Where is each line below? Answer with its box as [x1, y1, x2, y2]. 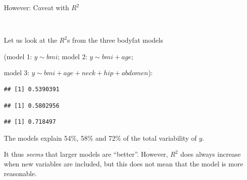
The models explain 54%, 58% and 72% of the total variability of [4, 132, 197, 143]
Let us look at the [4, 35, 57, 45]
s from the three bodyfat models [67, 35, 163, 45]
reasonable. [4, 168, 37, 178]
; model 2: [58, 51, 88, 61]
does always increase [180, 149, 241, 159]
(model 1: [4, 51, 32, 61]
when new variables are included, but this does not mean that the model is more [4, 158, 243, 168]
